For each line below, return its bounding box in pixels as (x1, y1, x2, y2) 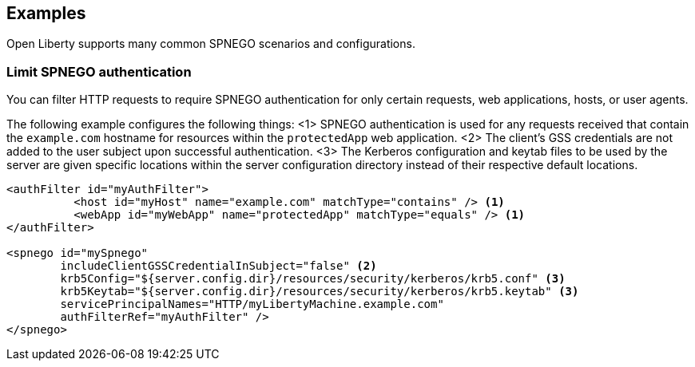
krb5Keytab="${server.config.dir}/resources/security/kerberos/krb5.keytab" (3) (60, 285, 579, 298)
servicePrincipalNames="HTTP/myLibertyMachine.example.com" (60, 298, 444, 311)
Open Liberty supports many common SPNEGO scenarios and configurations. (6, 37, 415, 51)
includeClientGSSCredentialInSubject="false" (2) (60, 259, 377, 273)
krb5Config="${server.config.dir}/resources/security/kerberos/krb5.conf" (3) (60, 272, 566, 286)
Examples (6, 3, 86, 23)
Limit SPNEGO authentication (6, 63, 192, 80)
